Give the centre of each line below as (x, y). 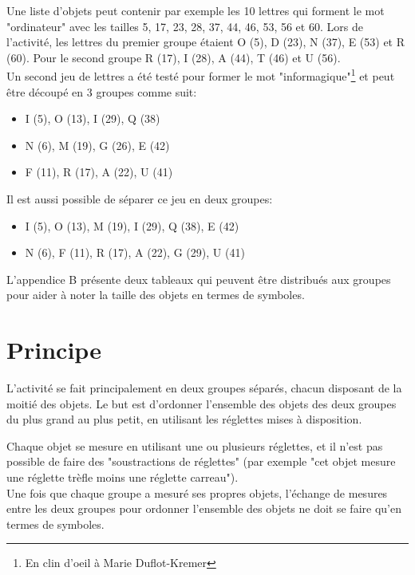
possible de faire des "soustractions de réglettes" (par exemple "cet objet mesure (201, 461)
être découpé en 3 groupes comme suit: (102, 91)
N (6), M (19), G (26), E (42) (97, 145)
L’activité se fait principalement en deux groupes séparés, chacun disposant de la (204, 388)
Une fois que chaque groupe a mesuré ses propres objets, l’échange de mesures (197, 492)
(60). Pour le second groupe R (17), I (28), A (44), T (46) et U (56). (174, 57)
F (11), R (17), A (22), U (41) (99, 172)
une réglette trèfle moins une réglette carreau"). (123, 477)
